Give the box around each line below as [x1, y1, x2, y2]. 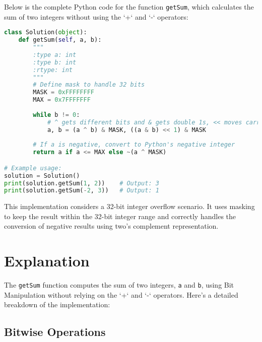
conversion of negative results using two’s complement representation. [4, 221, 219, 231]
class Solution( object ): [4, 29, 87, 36]
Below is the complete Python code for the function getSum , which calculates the [4, 2, 254, 12]
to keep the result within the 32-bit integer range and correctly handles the [4, 211, 236, 221]
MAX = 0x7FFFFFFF [33, 96, 91, 104]
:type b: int [33, 58, 77, 66]
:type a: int [33, 51, 77, 58]
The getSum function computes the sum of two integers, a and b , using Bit [4, 280, 234, 290]
